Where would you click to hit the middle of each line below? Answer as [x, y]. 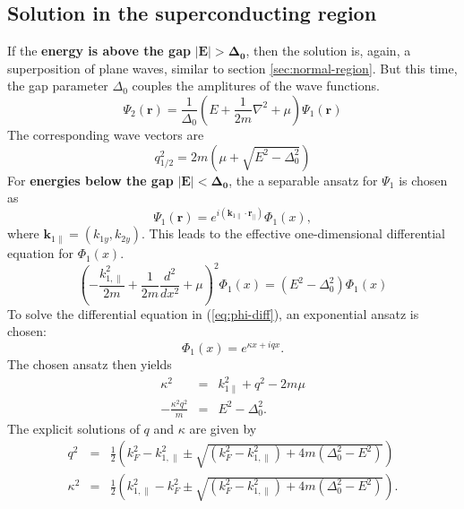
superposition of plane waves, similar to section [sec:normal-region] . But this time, [232, 68]
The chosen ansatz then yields [90, 364]
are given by [223, 428]
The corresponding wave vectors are [106, 134]
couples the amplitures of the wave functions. [256, 86]
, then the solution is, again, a [328, 51]
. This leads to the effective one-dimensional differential [294, 233]
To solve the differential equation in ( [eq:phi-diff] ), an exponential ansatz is [213, 313]
